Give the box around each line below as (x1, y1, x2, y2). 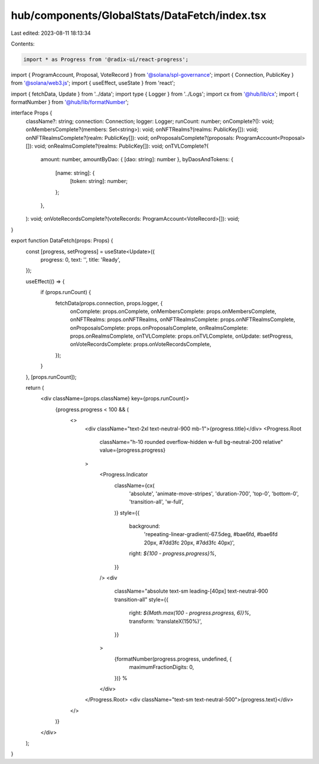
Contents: (11, 40, 35, 47)
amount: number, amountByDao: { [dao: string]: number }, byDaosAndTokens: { (40, 156, 233, 163)
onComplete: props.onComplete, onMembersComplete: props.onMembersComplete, (70, 308, 277, 315)
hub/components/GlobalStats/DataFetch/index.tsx (11, 9, 267, 22)
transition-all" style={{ (114, 596, 168, 603)
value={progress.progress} (99, 446, 165, 454)
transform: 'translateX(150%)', (129, 618, 202, 625)
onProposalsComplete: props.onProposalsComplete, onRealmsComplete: (70, 324, 248, 331)
